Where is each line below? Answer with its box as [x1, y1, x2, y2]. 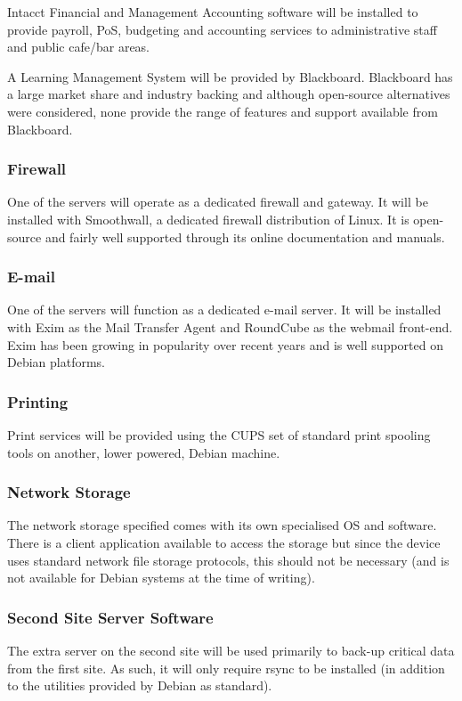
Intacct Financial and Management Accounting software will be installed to [7, 3, 418, 20]
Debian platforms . [7, 353, 106, 371]
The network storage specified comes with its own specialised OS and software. [7, 516, 437, 534]
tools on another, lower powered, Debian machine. [7, 443, 280, 461]
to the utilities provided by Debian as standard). [7, 676, 272, 695]
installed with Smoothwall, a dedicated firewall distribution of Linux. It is [7, 209, 409, 228]
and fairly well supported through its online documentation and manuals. [45, 227, 445, 246]
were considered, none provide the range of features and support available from [7, 102, 438, 120]
